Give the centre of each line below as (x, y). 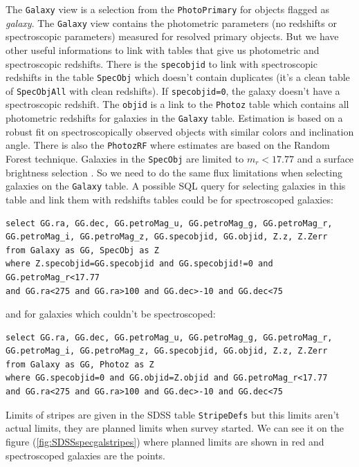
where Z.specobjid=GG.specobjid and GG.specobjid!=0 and (139, 264)
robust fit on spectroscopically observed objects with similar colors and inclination (180, 131)
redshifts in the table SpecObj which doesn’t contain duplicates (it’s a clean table (178, 77)
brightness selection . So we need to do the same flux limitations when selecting (174, 172)
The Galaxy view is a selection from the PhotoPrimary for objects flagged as (167, 9)
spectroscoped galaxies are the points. (85, 455)
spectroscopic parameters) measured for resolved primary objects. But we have (172, 36)
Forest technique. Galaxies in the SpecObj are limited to (125, 159)
